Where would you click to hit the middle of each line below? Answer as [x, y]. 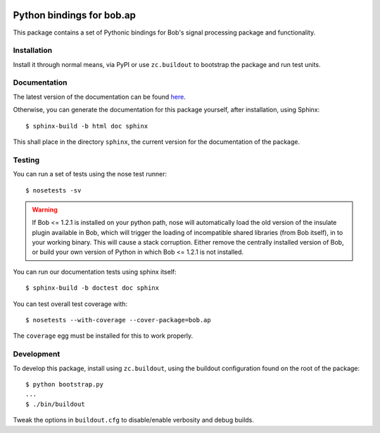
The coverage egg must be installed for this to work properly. [103, 336]
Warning [45, 209]
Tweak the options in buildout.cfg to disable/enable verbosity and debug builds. [134, 420]
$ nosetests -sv [53, 190]
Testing [26, 160]
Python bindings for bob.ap [75, 15]
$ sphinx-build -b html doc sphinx [87, 126]
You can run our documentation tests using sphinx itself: [95, 272]
